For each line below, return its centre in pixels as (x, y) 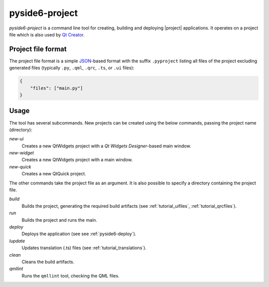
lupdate (17, 241)
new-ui (16, 139)
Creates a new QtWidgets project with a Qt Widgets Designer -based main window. (106, 146)
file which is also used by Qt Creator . (47, 34)
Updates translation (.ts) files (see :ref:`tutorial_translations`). (84, 248)
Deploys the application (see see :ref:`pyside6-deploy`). (79, 234)
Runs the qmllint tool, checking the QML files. (70, 276)
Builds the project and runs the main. (59, 220)
